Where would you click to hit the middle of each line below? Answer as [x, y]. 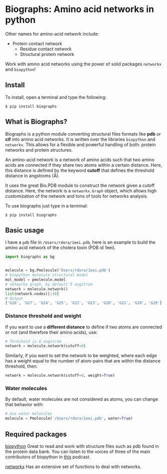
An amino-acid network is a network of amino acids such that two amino [80, 160]
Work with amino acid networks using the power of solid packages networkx [83, 64]
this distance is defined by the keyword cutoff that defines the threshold [80, 170]
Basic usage [24, 230]
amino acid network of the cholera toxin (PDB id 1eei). [60, 248]
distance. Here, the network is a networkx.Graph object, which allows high [81, 191]
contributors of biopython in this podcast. [48, 457]
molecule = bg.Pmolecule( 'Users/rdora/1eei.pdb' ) [58, 270]
